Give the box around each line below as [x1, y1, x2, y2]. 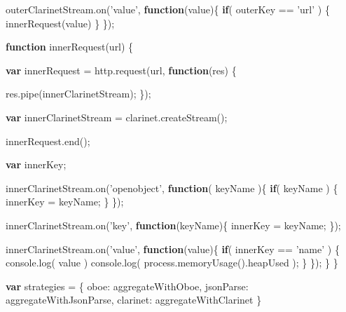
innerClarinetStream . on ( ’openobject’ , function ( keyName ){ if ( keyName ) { [6, 180, 338, 195]
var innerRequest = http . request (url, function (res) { [6, 62, 237, 77]
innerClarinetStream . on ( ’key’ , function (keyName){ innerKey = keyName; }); [6, 217, 341, 232]
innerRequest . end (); [6, 133, 90, 148]
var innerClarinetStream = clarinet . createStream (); [6, 109, 228, 124]
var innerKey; [6, 157, 67, 172]
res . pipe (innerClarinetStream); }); [6, 86, 151, 101]
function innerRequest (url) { [6, 39, 134, 54]
